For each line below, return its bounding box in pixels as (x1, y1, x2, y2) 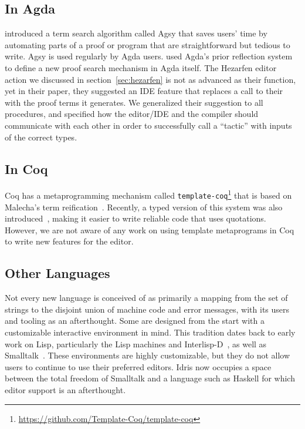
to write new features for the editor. (5, 235, 134, 247)
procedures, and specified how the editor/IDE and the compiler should (5, 108, 259, 120)
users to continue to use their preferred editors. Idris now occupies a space (5, 360, 272, 373)
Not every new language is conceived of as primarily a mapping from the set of (5, 291, 288, 304)
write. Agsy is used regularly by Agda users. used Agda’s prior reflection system (5, 50, 293, 62)
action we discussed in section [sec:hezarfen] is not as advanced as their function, (5, 73, 296, 85)
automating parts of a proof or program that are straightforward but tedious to (5, 38, 290, 51)
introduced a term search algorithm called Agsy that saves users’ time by (5, 27, 267, 39)
